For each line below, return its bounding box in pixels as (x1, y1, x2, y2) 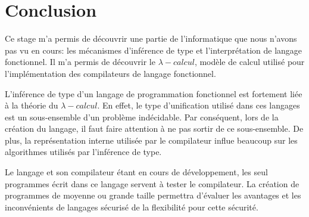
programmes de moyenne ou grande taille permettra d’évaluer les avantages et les (5, 189, 301, 201)
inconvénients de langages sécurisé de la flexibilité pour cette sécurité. (5, 200, 258, 213)
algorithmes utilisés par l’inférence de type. (5, 145, 162, 158)
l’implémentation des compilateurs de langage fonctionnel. (5, 67, 216, 79)
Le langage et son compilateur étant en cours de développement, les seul (5, 166, 268, 178)
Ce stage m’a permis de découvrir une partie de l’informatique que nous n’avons (5, 32, 297, 45)
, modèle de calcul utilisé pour (194, 55, 305, 68)
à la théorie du (5, 99, 58, 111)
